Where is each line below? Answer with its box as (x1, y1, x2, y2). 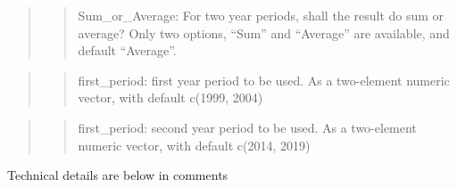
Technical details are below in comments (7, 166, 228, 184)
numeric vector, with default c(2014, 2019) (78, 135, 311, 154)
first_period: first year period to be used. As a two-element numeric (78, 70, 450, 89)
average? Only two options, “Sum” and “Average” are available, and (78, 23, 450, 42)
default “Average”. (78, 41, 177, 60)
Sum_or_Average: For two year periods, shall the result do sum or (78, 6, 445, 24)
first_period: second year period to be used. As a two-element (78, 118, 417, 136)
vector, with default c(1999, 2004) (78, 88, 263, 107)
